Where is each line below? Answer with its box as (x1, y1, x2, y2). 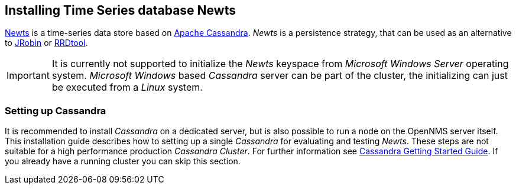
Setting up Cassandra (5, 104, 106, 117)
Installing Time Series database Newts (5, 3, 236, 18)
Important (7, 69, 50, 82)
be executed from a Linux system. (51, 81, 203, 94)
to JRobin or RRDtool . (5, 38, 88, 48)
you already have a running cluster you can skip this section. (5, 156, 241, 167)
